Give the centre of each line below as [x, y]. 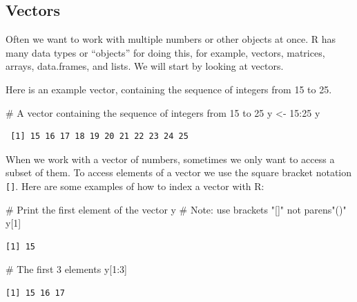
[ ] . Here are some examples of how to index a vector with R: [135, 186]
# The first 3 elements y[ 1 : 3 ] [66, 269]
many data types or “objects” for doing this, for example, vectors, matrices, [165, 52]
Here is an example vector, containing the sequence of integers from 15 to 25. [169, 89]
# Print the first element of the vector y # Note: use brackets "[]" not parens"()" [176, 209]
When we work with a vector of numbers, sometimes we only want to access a [170, 159]
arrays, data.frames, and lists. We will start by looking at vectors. [145, 66]
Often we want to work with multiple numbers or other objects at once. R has [171, 39]
